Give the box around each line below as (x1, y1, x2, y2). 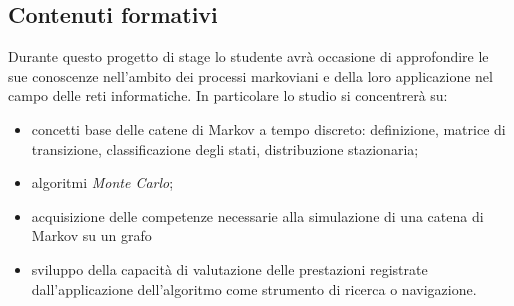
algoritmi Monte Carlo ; (31, 172, 174, 193)
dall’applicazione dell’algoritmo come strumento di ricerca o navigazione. (31, 278, 477, 299)
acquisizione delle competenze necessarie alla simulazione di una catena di (31, 205, 484, 226)
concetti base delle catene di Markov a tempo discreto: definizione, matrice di (31, 118, 506, 139)
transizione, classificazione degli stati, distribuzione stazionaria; (31, 138, 419, 159)
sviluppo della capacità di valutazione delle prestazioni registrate (31, 258, 428, 279)
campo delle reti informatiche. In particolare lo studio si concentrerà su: (8, 85, 448, 106)
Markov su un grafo (31, 225, 152, 246)
